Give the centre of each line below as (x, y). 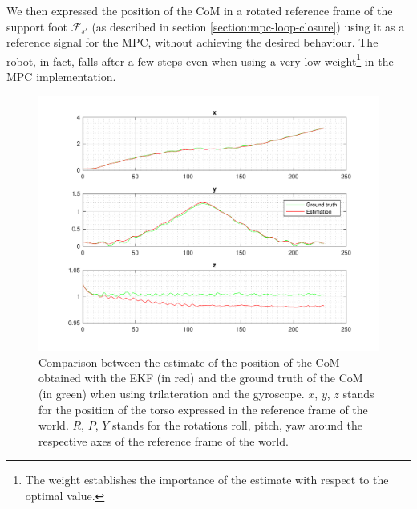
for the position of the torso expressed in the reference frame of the (203, 409)
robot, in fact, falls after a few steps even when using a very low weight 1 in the (200, 59)
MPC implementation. (61, 77)
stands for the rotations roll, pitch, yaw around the (237, 425)
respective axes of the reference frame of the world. (164, 440)
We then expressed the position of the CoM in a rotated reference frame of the (200, 10)
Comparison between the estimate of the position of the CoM (189, 362)
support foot (37, 26)
